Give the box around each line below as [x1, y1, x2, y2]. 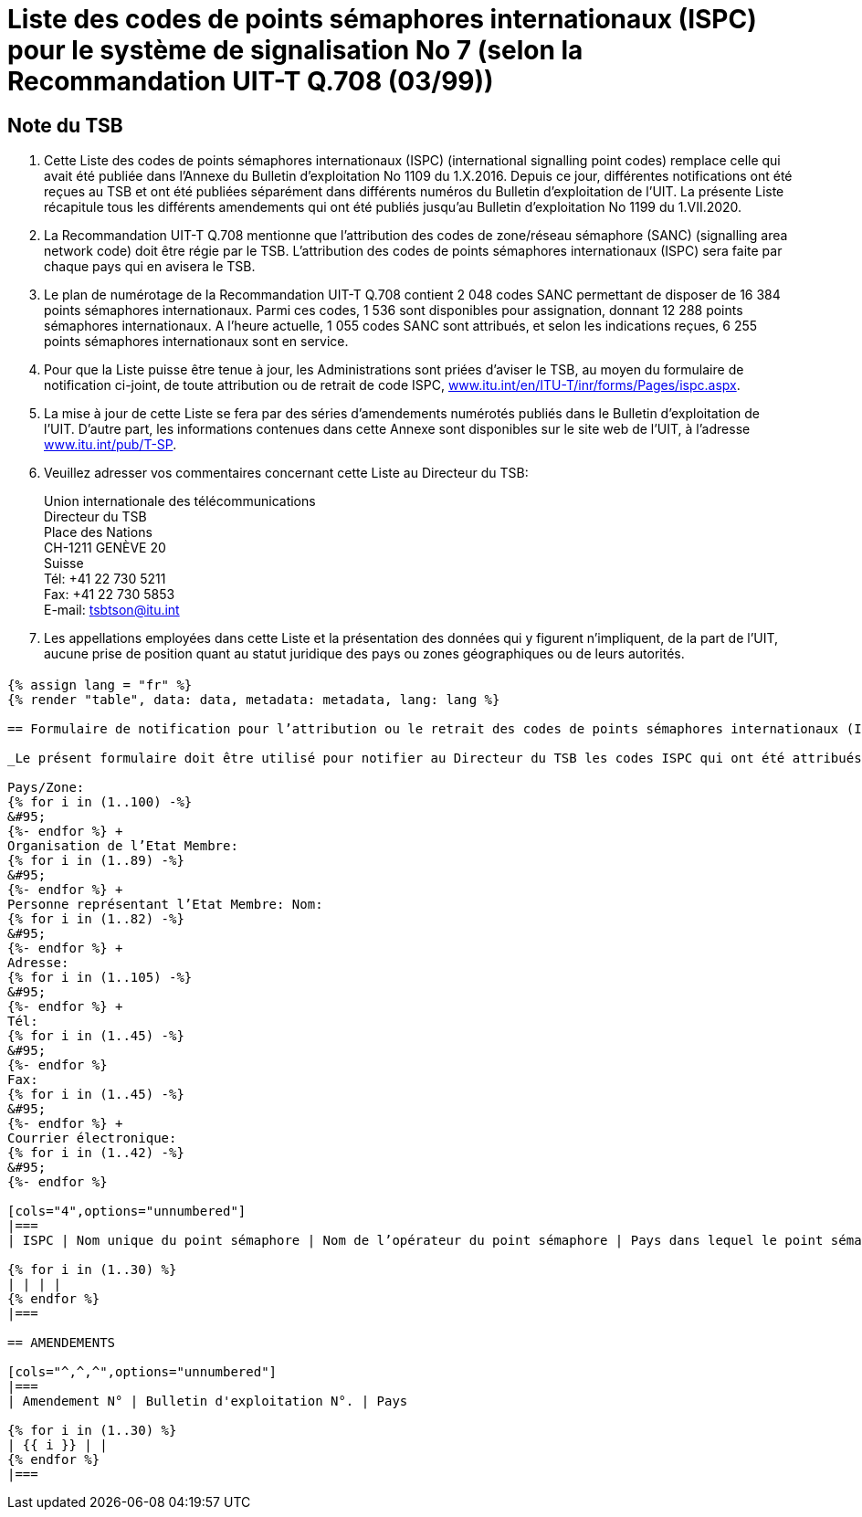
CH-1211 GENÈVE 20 [44, 540, 166, 556]
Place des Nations [44, 524, 152, 541]
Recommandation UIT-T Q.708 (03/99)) [7, 66, 494, 97]
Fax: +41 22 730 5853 [44, 586, 175, 603]
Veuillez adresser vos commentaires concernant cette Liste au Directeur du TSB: [44, 465, 529, 481]
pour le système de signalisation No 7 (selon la [7, 35, 583, 66]
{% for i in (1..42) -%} [7, 1144, 184, 1160]
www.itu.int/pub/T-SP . [44, 437, 177, 453]
